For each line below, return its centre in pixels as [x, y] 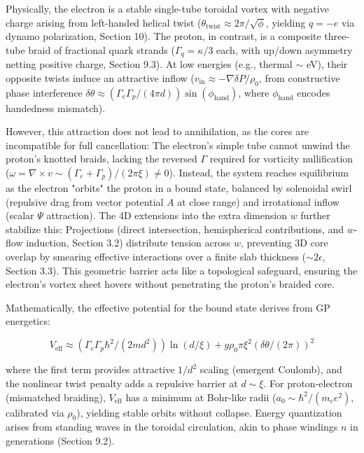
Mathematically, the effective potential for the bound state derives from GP [168, 307]
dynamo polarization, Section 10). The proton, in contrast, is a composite [163, 36]
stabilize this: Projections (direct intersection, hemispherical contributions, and [175, 229]
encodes [314, 92]
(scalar [20, 215]
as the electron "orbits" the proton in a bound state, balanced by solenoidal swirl [179, 188]
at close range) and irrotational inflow [258, 201]
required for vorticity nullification [281, 159]
